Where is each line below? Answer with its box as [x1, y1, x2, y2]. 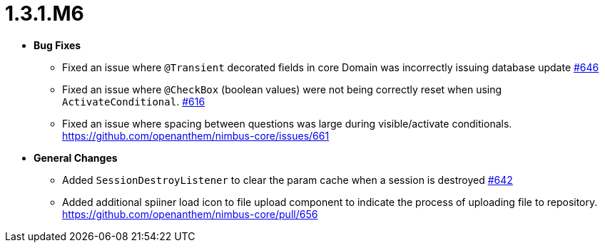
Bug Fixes [34, 38, 81, 51]
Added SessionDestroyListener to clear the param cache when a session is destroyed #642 [62, 173, 513, 186]
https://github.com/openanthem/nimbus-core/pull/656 [62, 207, 318, 220]
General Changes [34, 151, 118, 164]
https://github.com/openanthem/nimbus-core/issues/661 [62, 129, 330, 142]
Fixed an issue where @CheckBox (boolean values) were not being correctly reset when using [62, 83, 502, 95]
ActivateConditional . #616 [62, 95, 205, 108]
